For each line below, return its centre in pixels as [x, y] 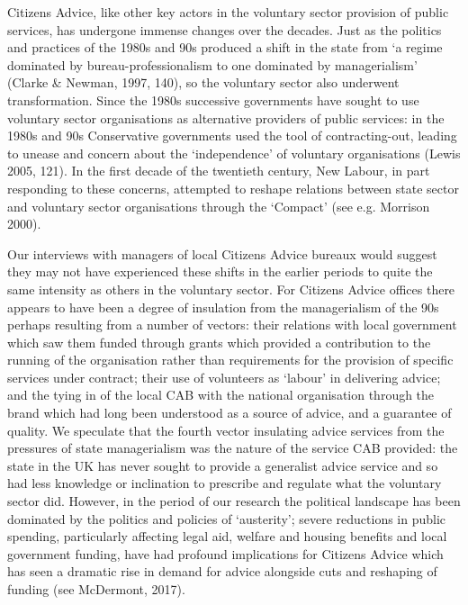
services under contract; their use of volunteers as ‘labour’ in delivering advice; [224, 377]
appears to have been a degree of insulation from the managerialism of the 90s [223, 307]
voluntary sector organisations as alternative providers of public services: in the [226, 117]
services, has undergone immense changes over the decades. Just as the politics [225, 29]
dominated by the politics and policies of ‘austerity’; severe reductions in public [227, 518]
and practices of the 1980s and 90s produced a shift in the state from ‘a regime [225, 47]
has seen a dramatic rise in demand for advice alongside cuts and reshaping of [222, 571]
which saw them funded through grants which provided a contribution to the [219, 342]
